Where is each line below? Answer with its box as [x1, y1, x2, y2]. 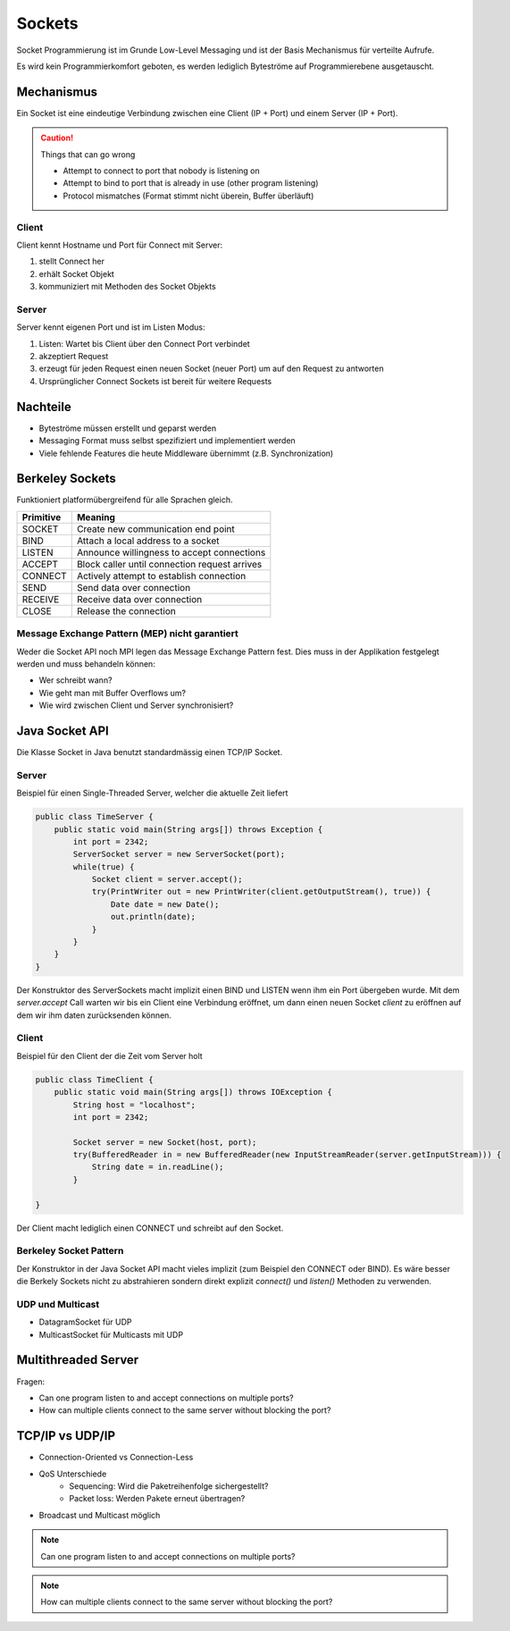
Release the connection [76, 604, 176, 617]
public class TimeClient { [35, 1074, 154, 1085]
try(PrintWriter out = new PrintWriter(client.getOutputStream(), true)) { [91, 887, 431, 897]
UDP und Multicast [16, 1298, 100, 1310]
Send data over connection [76, 581, 191, 593]
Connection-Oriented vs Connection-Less [38, 1452, 194, 1463]
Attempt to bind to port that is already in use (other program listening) [63, 178, 319, 189]
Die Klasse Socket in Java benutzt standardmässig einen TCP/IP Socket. [16, 747, 283, 758]
